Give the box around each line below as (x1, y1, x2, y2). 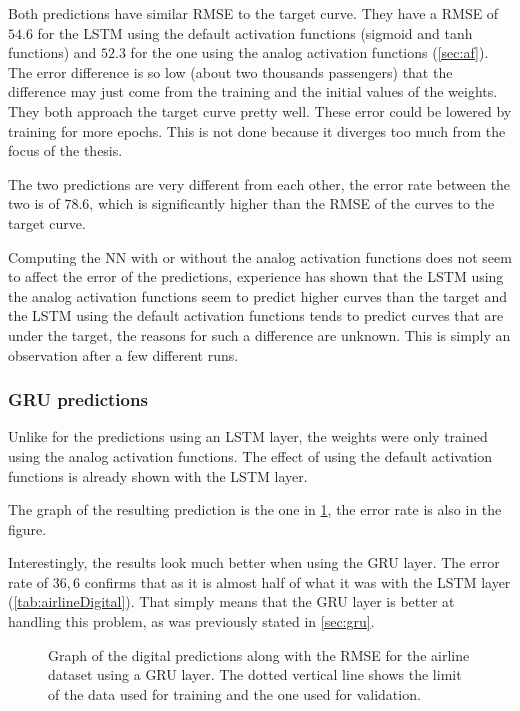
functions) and (8, 42, 97, 63)
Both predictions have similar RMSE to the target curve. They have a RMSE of (8, 3, 499, 23)
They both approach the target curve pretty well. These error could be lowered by (8, 100, 512, 121)
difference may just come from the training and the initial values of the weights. (8, 81, 498, 102)
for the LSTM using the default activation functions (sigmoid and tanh (37, 22, 473, 43)
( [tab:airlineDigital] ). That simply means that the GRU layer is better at (8, 591, 455, 612)
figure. (8, 518, 47, 539)
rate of (8, 571, 49, 592)
